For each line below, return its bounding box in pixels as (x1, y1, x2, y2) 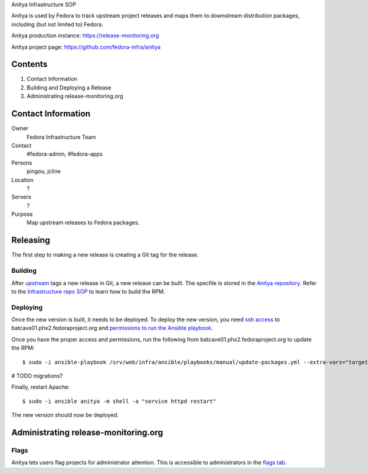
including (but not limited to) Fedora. (11, 20, 104, 28)
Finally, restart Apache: (11, 383, 70, 391)
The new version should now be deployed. (11, 411, 119, 419)
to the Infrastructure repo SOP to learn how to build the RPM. (11, 288, 166, 295)
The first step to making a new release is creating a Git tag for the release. (11, 251, 199, 259)
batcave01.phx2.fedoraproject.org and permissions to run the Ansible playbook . (11, 324, 213, 332)
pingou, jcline (26, 167, 61, 175)
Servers (11, 193, 32, 201)
